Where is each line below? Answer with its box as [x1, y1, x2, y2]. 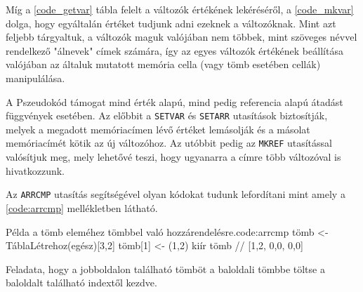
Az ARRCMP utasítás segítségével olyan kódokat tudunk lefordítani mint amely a [6, 187, 345, 201]
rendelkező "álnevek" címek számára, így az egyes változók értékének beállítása [6, 43, 343, 58]
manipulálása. [6, 70, 65, 85]
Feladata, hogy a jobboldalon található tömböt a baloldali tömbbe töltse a [6, 261, 325, 276]
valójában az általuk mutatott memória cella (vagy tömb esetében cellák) [6, 57, 321, 72]
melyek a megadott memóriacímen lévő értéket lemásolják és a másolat [6, 121, 310, 136]
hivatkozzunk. [6, 163, 65, 178]
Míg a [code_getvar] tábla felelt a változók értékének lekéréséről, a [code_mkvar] [6, 2, 354, 16]
